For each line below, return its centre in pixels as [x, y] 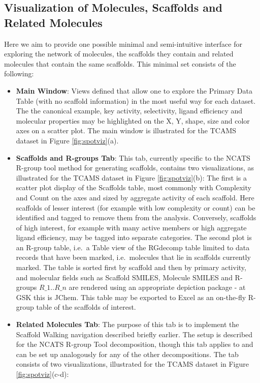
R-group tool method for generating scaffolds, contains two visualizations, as [135, 168]
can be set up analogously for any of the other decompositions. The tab [127, 354]
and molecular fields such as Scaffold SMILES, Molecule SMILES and [124, 277]
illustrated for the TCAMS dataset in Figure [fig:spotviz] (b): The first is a [132, 177]
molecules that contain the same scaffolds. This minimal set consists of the [120, 63]
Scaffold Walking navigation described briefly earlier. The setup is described [134, 334]
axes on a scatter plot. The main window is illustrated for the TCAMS [126, 130]
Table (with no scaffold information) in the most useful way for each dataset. [136, 100]
